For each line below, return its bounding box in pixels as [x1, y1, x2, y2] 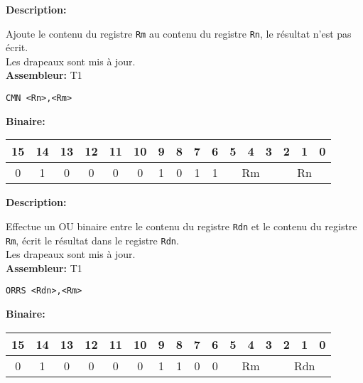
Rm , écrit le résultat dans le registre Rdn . [6, 232, 179, 247]
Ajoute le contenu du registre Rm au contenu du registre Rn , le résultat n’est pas [6, 26, 352, 41]
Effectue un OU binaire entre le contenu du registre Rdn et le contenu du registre [6, 218, 357, 233]
